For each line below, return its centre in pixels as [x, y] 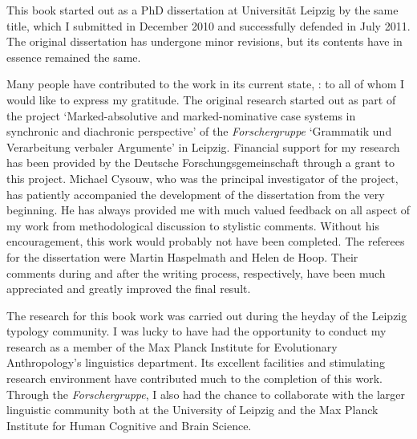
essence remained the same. [74, 57]
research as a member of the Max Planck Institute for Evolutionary [172, 346]
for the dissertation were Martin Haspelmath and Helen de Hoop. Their [182, 256]
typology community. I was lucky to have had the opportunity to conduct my [196, 331]
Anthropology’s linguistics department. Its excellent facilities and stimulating [196, 362]
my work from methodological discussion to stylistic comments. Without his [193, 225]
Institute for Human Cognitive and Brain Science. [129, 425]
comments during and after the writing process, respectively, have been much [196, 272]
